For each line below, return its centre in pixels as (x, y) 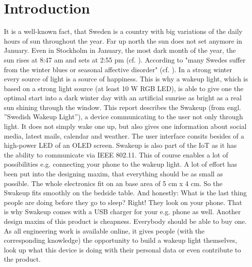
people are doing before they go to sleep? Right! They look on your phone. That (123, 202)
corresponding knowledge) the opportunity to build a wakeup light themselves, (121, 240)
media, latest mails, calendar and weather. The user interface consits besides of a (124, 135)
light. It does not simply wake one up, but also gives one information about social (125, 126)
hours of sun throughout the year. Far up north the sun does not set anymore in (123, 40)
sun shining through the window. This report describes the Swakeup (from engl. (123, 107)
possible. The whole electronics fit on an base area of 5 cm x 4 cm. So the (113, 183)
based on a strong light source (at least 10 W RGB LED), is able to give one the (124, 88)
